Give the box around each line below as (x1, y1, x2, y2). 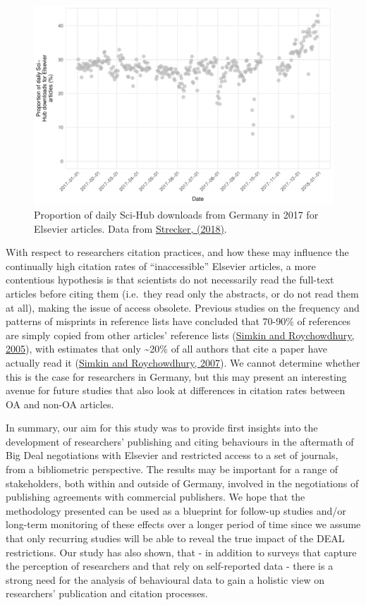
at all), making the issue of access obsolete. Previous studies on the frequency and (6, 300, 360, 314)
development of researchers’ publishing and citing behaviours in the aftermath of (6, 434, 354, 448)
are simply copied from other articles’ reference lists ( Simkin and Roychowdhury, (6, 327, 355, 342)
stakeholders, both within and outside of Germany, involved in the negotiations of (6, 475, 359, 490)
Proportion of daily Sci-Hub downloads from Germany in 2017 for (34, 207, 319, 221)
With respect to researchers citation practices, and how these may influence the (6, 245, 349, 259)
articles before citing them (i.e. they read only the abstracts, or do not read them (6, 286, 359, 300)
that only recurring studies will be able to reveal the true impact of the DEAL (6, 531, 345, 546)
